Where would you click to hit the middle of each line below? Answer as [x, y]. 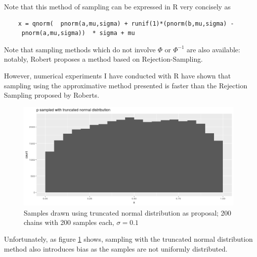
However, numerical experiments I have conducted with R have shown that [117, 75]
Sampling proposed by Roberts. [52, 95]
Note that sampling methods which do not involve [80, 49]
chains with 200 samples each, [69, 222]
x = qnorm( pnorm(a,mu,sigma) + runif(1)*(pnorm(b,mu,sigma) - [126, 23]
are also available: [213, 49]
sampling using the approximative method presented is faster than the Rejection [126, 85]
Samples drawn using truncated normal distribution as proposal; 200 [128, 212]
